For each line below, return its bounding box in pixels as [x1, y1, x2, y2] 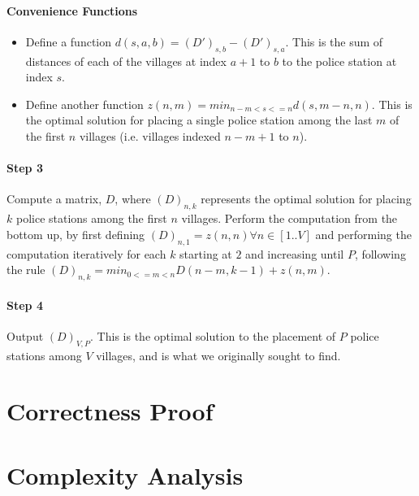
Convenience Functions [6, 2, 138, 19]
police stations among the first [15, 210, 167, 227]
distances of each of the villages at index [25, 52, 227, 69]
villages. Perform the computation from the [181, 210, 398, 227]
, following [354, 245, 406, 262]
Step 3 [6, 159, 43, 176]
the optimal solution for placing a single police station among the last [25, 111, 373, 128]
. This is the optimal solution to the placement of [90, 327, 336, 344]
